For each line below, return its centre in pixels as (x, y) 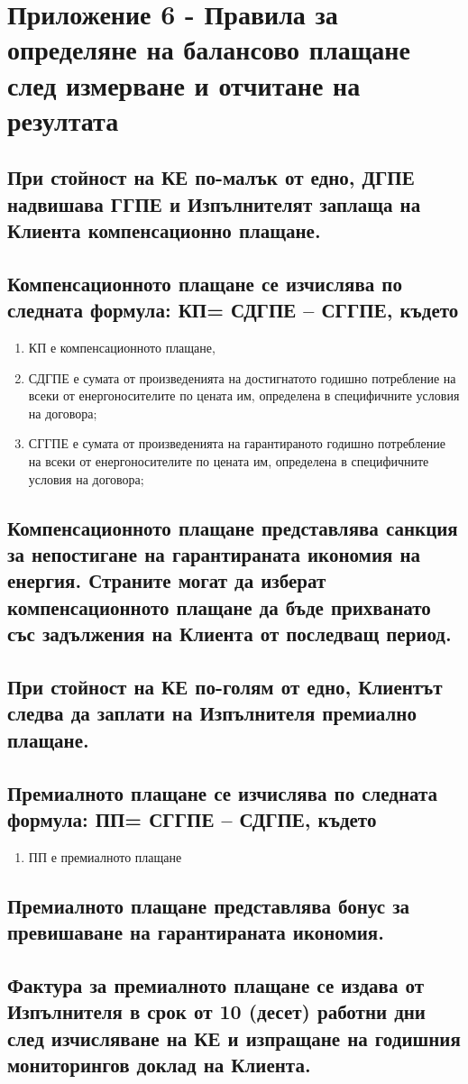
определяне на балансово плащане (209, 49)
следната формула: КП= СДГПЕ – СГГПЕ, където (233, 310)
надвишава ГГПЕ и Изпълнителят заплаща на (214, 203)
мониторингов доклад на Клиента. (159, 1065)
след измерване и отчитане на (184, 84)
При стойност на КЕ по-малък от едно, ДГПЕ (211, 177)
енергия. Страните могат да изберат (167, 580)
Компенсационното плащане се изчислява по (205, 283)
